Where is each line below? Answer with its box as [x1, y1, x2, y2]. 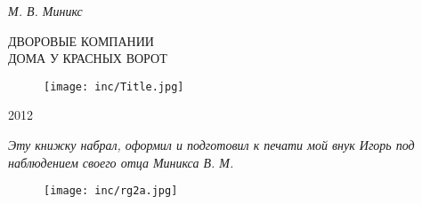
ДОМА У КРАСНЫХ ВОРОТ [8, 49, 167, 67]
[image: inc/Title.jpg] [44, 80, 184, 93]
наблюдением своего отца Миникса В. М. [8, 153, 234, 171]
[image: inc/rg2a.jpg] [44, 184, 178, 198]
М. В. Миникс [8, 2, 83, 20]
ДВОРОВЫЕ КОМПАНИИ [8, 31, 154, 50]
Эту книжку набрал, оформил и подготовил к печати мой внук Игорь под [8, 136, 415, 154]
